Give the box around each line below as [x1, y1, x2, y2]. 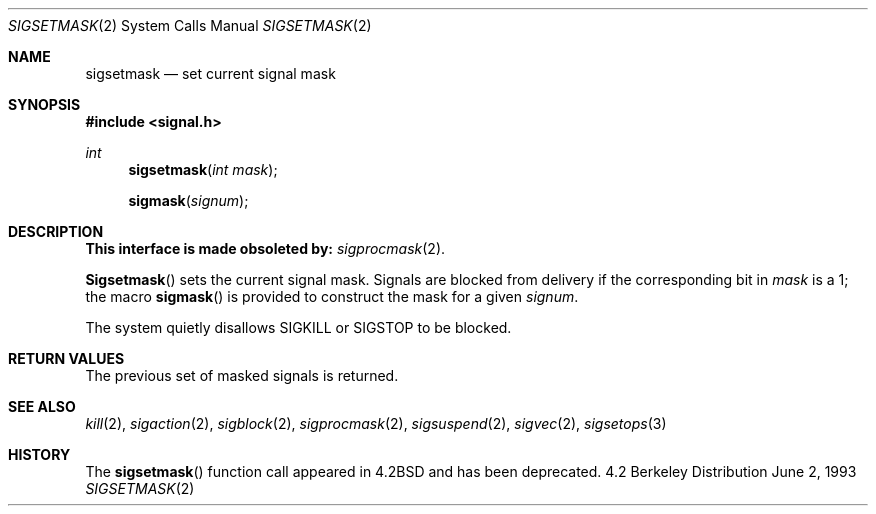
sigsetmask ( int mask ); [128, 161, 278, 178]
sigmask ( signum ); [128, 192, 249, 209]
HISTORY [8, 446, 71, 463]
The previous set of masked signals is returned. [85, 367, 399, 384]
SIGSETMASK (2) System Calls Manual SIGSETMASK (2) [8, 17, 372, 34]
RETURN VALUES [8, 350, 125, 367]
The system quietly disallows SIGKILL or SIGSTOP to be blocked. [85, 319, 512, 336]
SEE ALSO [8, 398, 76, 415]
